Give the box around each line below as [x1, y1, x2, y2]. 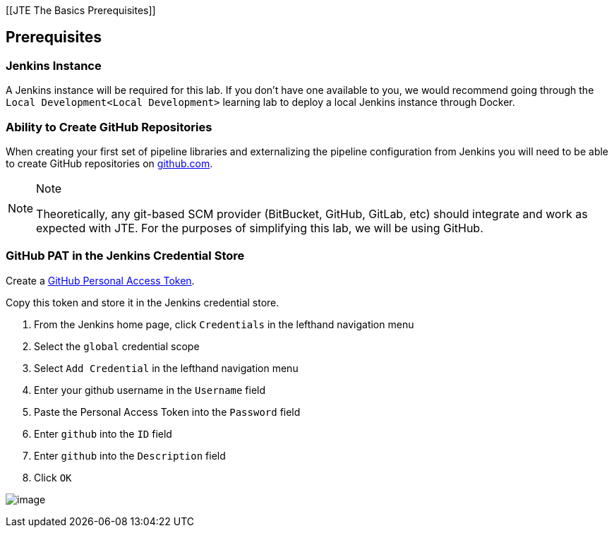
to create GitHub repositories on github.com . [6, 157, 213, 169]
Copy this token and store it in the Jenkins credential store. [6, 296, 279, 309]
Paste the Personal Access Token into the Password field [34, 405, 301, 418]
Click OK [34, 471, 72, 484]
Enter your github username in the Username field [34, 383, 266, 396]
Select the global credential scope [34, 340, 200, 352]
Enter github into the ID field [34, 427, 172, 440]
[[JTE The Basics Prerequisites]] [6, 4, 156, 16]
